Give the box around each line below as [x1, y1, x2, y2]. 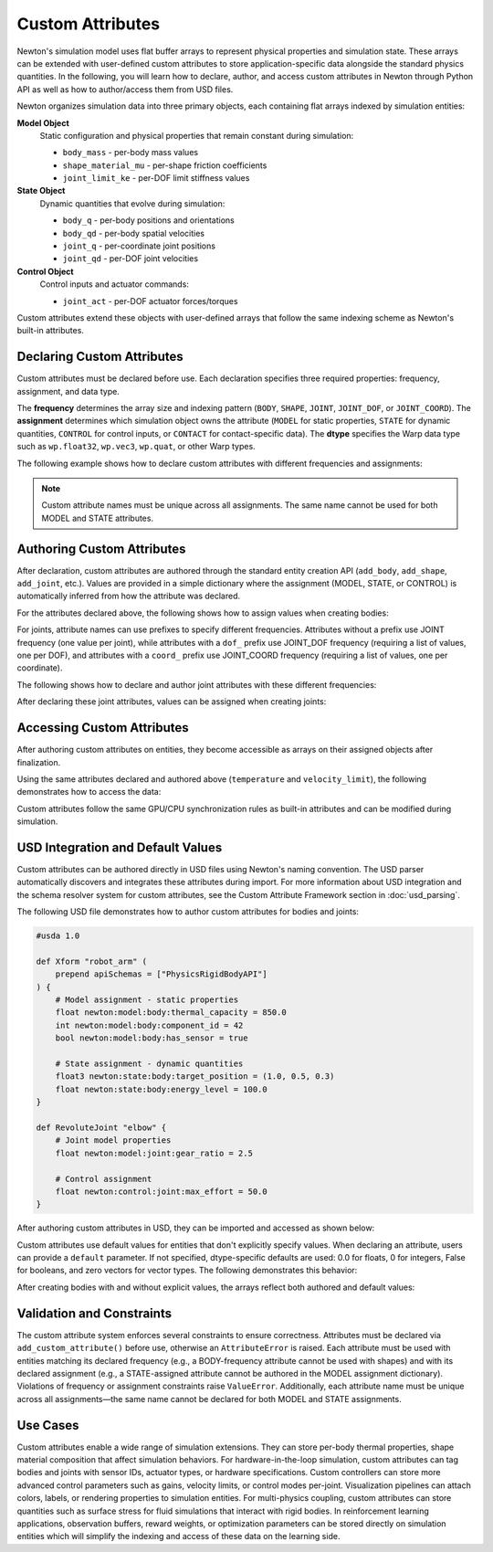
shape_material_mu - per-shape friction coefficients [62, 160, 267, 171]
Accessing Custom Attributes [16, 720, 189, 735]
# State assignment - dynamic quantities [55, 1059, 244, 1069]
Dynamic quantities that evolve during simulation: [39, 197, 226, 209]
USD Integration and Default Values [16, 839, 223, 855]
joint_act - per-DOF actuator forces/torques [62, 295, 238, 306]
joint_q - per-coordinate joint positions [62, 240, 216, 251]
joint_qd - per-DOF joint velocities [62, 253, 199, 264]
